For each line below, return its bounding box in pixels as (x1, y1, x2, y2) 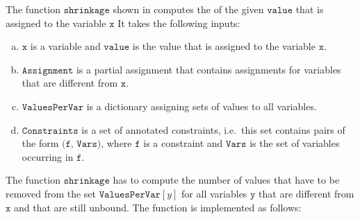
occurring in (22, 149, 74, 164)
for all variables (181, 186, 247, 200)
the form (22, 136, 59, 150)
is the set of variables (249, 136, 340, 150)
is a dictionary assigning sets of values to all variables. (86, 98, 317, 113)
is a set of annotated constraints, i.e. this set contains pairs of (81, 122, 345, 137)
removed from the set (6, 186, 97, 200)
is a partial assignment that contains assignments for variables (76, 62, 341, 76)
